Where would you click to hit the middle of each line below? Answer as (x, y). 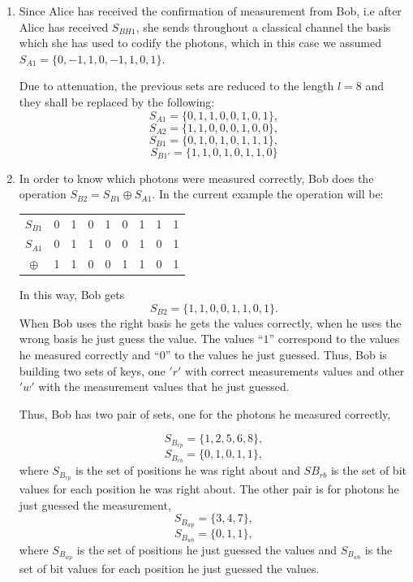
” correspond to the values (334, 339)
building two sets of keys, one (92, 370)
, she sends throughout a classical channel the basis (263, 26)
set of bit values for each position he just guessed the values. (169, 568)
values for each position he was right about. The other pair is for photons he (209, 489)
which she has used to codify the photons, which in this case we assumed (200, 43)
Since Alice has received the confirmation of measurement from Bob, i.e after (210, 11)
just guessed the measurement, (95, 504)
